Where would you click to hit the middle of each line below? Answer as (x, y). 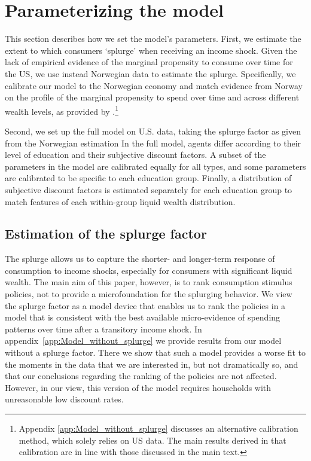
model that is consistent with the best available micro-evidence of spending (143, 317)
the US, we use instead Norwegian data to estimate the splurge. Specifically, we (150, 73)
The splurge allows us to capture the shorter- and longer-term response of (140, 259)
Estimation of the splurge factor (106, 233)
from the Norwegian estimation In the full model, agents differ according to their (153, 143)
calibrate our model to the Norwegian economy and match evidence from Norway (154, 85)
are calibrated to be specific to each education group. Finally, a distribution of (148, 178)
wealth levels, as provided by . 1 (62, 110)
